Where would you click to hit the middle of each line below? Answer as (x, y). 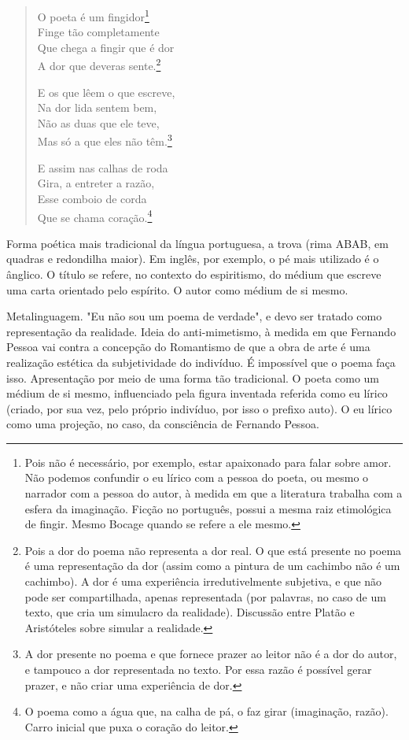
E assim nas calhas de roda (103, 167)
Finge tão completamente (98, 32)
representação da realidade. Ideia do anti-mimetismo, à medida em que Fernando (201, 331)
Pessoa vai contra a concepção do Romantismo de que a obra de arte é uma (188, 347)
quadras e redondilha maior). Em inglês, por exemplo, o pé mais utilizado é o (193, 259)
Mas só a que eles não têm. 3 (105, 140)
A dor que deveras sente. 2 (99, 65)
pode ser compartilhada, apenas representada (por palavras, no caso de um (205, 596)
